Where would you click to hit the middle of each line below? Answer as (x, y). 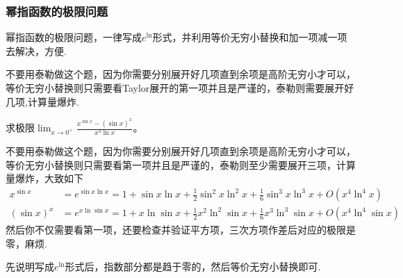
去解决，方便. (36, 50)
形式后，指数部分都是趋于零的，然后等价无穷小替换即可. (193, 267)
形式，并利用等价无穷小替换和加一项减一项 (250, 37)
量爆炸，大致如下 (44, 178)
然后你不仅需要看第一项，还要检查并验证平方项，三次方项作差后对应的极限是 (181, 230)
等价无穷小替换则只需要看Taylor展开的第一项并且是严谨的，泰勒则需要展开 (175, 88)
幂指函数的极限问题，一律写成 (74, 37)
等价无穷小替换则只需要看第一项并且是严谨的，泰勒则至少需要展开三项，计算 (181, 164)
